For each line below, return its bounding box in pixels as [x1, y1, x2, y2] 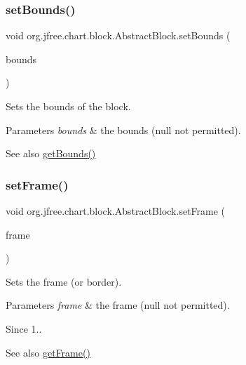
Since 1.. [6, 321, 42, 336]
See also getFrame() [6, 345, 90, 359]
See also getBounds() [6, 146, 96, 161]
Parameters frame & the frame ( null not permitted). [6, 298, 230, 312]
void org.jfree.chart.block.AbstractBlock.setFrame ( [6, 204, 226, 218]
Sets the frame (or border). [6, 274, 122, 288]
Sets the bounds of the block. [6, 99, 131, 113]
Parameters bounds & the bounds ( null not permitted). [6, 122, 241, 137]
